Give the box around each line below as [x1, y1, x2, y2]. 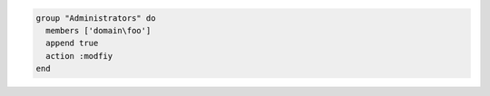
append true [45, 38, 99, 49]
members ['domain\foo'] [45, 25, 152, 35]
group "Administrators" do [35, 13, 156, 23]
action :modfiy [45, 51, 113, 61]
